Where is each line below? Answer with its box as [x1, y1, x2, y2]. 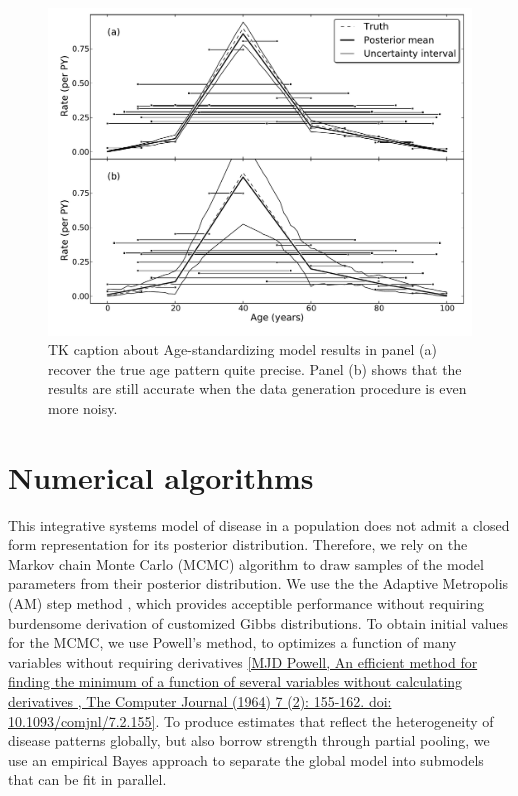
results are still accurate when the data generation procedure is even [48, 378, 467, 399]
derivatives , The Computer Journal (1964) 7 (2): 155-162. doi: [8, 690, 392, 711]
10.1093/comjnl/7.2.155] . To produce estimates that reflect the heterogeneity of [8, 710, 494, 731]
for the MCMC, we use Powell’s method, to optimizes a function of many [8, 632, 457, 653]
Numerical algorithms [8, 456, 314, 497]
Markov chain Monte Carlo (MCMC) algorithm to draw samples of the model [8, 553, 484, 574]
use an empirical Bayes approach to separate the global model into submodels [8, 749, 484, 770]
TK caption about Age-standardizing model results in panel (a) [48, 339, 437, 360]
